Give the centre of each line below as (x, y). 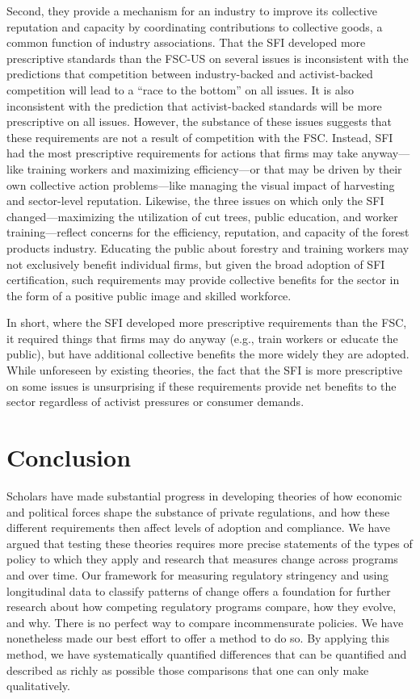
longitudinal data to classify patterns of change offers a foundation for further (199, 590)
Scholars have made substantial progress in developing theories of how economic (204, 495)
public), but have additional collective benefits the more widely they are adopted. (208, 354)
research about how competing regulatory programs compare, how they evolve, (202, 607)
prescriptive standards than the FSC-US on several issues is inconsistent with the (208, 58)
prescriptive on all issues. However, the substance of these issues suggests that (199, 121)
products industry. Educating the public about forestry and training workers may (208, 247)
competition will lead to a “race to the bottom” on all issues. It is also (181, 89)
